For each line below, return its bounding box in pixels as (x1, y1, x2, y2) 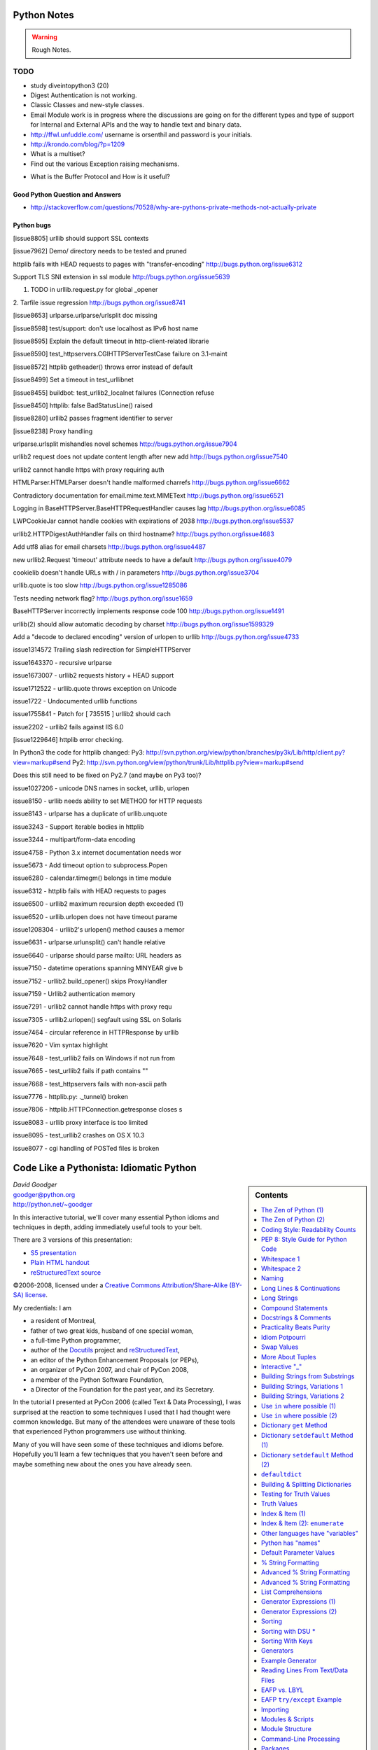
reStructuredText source (30, 1268, 101, 1277)
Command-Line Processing (261, 1735, 340, 1743)
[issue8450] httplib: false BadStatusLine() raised (13, 401, 153, 409)
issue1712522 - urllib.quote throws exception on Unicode (13, 684, 177, 692)
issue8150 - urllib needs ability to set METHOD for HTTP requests (13, 797, 202, 805)
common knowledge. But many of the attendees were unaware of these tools (13, 1417, 236, 1426)
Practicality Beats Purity (261, 1323, 330, 1331)
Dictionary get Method (261, 1421, 328, 1429)
